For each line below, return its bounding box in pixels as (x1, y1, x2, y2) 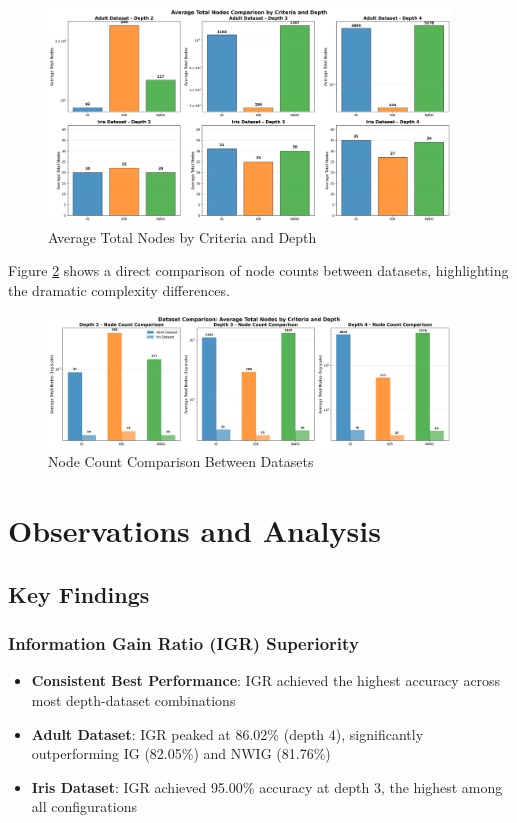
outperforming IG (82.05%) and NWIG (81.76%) (31, 743, 331, 764)
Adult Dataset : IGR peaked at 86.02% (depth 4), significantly (31, 723, 424, 744)
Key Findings (8, 578, 150, 609)
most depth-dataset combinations (31, 690, 236, 711)
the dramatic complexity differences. (8, 279, 230, 300)
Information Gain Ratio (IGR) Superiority (8, 631, 359, 656)
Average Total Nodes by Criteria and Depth (48, 226, 317, 247)
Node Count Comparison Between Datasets (48, 451, 314, 472)
